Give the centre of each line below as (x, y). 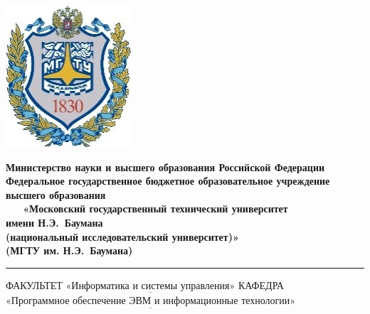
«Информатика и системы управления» (150, 286)
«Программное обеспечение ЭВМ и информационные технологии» (151, 301)
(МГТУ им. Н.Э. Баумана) (69, 250)
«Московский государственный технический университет (155, 209)
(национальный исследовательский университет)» (122, 236)
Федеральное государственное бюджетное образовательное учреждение (168, 181)
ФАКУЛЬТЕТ (34, 285)
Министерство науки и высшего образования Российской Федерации (165, 167)
